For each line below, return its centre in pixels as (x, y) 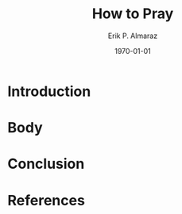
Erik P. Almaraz (133, 36)
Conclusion (46, 164)
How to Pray (133, 14)
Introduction (49, 91)
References (46, 200)
